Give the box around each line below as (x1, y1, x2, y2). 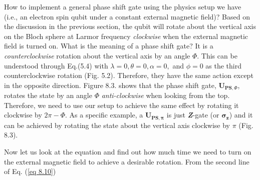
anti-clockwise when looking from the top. (101, 90, 230, 100)
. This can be (197, 50, 237, 60)
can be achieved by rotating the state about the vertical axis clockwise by (4, 119, 230, 130)
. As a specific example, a (65, 109, 143, 120)
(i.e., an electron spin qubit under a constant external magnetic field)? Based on (4, 11, 250, 21)
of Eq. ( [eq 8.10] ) (4, 166, 56, 176)
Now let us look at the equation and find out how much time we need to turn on (4, 146, 251, 157)
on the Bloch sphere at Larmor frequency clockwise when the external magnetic (4, 30, 248, 41)
